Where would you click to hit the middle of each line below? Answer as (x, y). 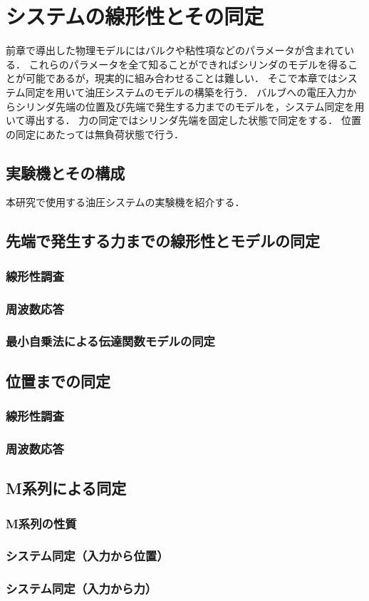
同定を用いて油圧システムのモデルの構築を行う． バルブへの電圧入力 (186, 92)
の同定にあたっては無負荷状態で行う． (95, 134)
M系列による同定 (66, 488)
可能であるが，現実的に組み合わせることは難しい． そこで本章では (181, 78)
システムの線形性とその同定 (135, 16)
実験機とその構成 (66, 172)
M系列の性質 (41, 523)
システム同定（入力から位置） (87, 556)
